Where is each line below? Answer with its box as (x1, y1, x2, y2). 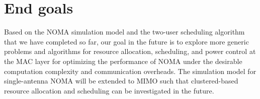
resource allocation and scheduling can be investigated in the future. (4, 85, 214, 95)
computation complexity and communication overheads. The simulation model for (4, 65, 256, 76)
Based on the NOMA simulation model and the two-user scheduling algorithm (4, 26, 245, 37)
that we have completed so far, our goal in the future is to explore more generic (4, 36, 249, 46)
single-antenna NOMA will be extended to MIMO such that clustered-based (4, 75, 238, 86)
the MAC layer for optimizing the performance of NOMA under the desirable (4, 55, 242, 66)
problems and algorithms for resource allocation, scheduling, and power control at (4, 46, 256, 56)
